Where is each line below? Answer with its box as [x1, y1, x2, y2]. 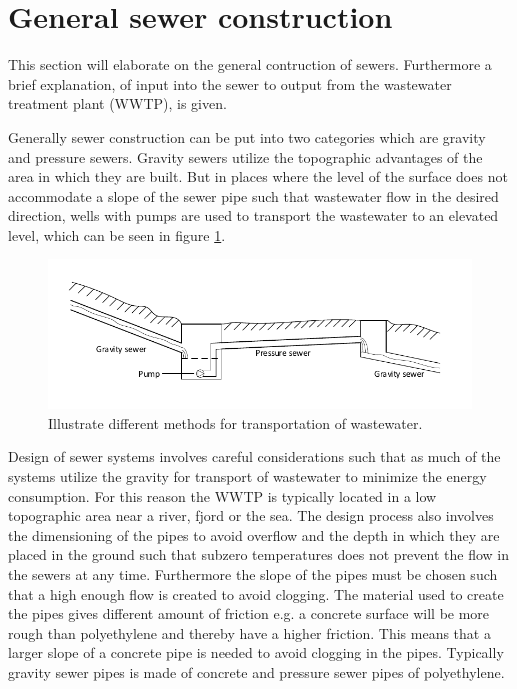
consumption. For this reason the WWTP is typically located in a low [8, 485, 437, 506]
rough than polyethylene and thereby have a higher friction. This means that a [8, 622, 491, 643]
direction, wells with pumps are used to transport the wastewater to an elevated [8, 205, 499, 226]
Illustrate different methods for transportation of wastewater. [48, 412, 423, 433]
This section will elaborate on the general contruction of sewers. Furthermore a [8, 54, 492, 75]
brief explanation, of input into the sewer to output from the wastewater [8, 73, 452, 94]
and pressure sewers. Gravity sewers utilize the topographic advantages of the [8, 146, 483, 167]
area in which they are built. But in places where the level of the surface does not [8, 166, 508, 187]
